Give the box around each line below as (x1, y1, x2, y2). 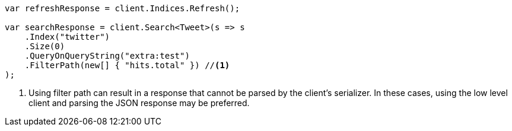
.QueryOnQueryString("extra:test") (24, 51, 190, 60)
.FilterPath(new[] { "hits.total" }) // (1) (24, 60, 230, 70)
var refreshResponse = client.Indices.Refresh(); (5, 4, 240, 13)
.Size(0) (24, 41, 65, 51)
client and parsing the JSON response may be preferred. (28, 98, 250, 108)
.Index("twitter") (24, 32, 110, 41)
